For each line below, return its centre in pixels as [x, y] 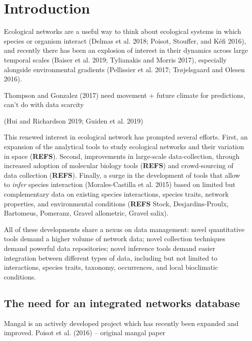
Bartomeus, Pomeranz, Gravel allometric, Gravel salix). [86, 213]
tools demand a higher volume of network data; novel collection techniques [115, 239]
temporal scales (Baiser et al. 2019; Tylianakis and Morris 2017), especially [115, 59]
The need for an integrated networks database [122, 302]
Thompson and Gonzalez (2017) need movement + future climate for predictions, [125, 95]
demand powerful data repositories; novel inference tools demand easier [110, 248]
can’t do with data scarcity [44, 104]
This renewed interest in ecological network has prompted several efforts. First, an [126, 137]
